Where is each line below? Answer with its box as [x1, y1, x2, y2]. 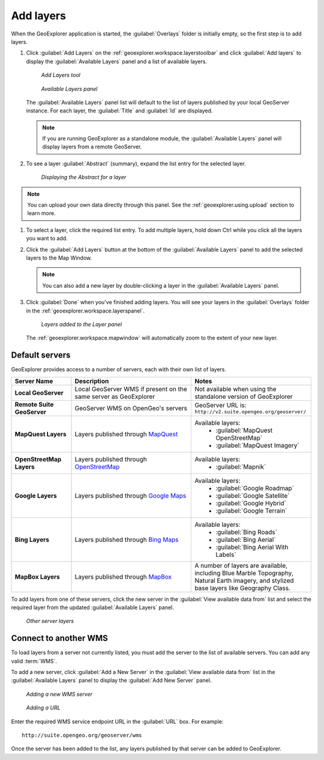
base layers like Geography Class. [194, 583, 291, 592]
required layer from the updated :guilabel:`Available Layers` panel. [11, 604, 174, 611]
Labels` [215, 550, 236, 559]
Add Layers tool [41, 71, 80, 79]
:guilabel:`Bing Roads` [215, 527, 277, 536]
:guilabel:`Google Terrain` [215, 506, 287, 515]
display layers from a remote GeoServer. [42, 143, 142, 150]
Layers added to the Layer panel [41, 320, 122, 327]
